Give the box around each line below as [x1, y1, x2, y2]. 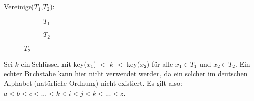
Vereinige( [4, 1, 34, 11]
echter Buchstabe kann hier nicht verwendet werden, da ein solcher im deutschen [4, 68, 248, 78]
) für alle [146, 58, 173, 68]
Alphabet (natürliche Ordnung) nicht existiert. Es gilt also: [4, 78, 182, 88]
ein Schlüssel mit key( [21, 58, 87, 68]
